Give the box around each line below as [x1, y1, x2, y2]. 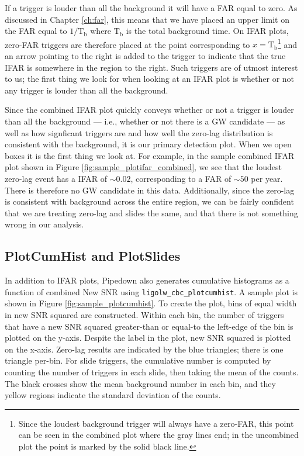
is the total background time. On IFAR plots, [126, 25, 289, 37]
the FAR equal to [5, 25, 67, 37]
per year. [251, 172, 283, 184]
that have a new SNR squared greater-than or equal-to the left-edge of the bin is [5, 320, 293, 332]
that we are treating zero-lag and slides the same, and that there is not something [5, 206, 298, 219]
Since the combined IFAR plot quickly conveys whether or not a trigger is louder [5, 103, 294, 116]
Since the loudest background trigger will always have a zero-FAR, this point [18, 417, 294, 429]
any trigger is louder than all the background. [5, 84, 168, 96]
